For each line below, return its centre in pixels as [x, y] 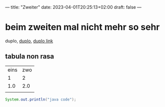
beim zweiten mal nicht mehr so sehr [82, 27]
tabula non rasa [30, 56]
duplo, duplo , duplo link [29, 41]
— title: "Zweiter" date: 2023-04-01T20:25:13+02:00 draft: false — [73, 7]
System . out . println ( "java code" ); [41, 99]
